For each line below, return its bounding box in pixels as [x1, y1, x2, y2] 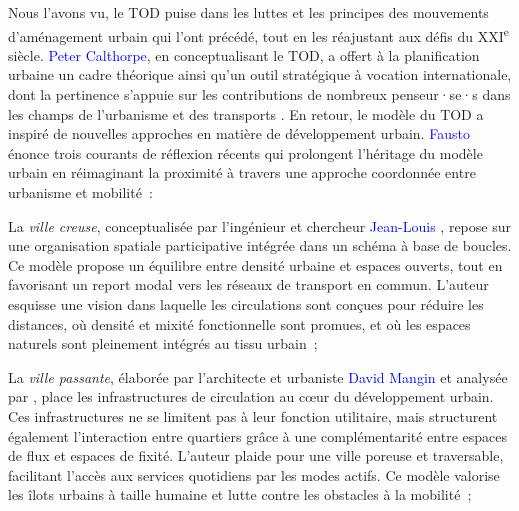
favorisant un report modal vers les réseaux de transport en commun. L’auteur [8, 274, 489, 295]
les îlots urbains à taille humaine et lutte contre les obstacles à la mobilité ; [8, 484, 472, 505]
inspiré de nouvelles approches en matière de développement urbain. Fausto [8, 123, 470, 144]
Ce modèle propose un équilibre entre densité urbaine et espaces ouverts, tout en [8, 254, 503, 275]
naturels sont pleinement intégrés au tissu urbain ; [8, 333, 318, 354]
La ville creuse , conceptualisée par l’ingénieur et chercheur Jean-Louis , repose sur [8, 215, 511, 236]
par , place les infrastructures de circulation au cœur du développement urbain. [8, 386, 494, 407]
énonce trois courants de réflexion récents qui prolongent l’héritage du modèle [8, 142, 483, 163]
